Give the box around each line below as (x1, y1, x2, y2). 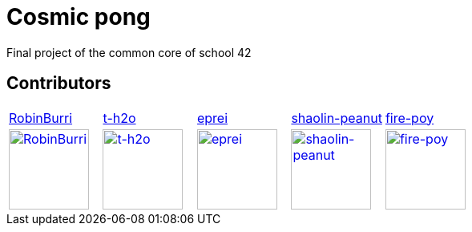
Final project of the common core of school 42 (6, 45, 252, 59)
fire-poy (385, 109, 434, 126)
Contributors (6, 73, 111, 94)
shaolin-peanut (291, 109, 382, 126)
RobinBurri (9, 109, 73, 126)
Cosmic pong (6, 3, 151, 31)
